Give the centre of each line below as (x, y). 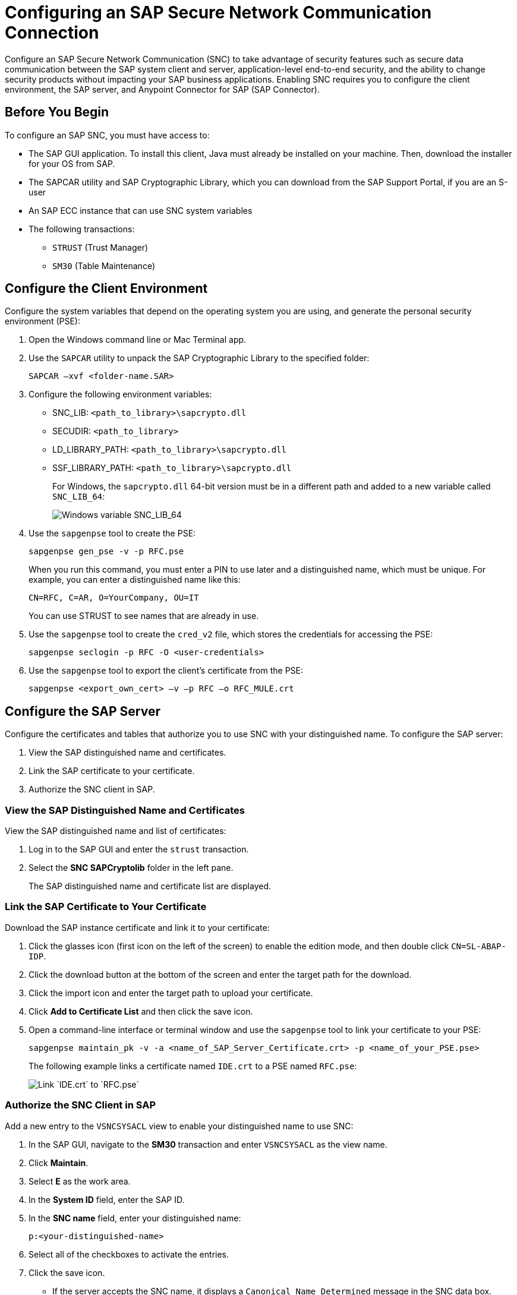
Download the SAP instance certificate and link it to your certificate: (137, 927)
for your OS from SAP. (72, 163)
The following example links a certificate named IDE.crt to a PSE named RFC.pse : (193, 1066)
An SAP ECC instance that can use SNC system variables (141, 210)
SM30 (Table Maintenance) (104, 266)
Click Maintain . (59, 1163)
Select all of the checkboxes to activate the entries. (129, 1254)
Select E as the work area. (80, 1181)
